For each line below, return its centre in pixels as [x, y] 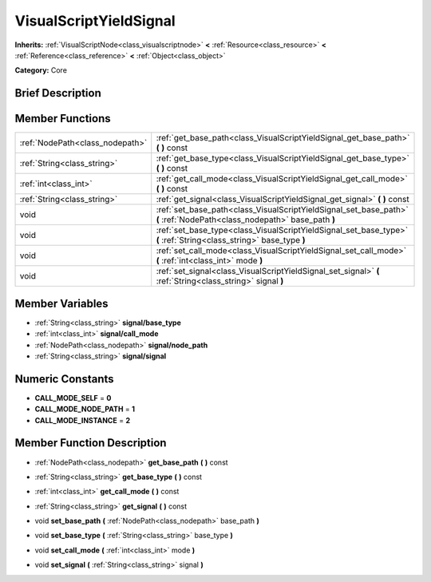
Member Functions [63, 119]
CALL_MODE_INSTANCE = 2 [83, 420]
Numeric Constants [65, 379]
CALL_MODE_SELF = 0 [73, 398]
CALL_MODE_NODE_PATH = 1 [85, 409]
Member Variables [61, 303]
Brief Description [58, 93]
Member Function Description [91, 443]
